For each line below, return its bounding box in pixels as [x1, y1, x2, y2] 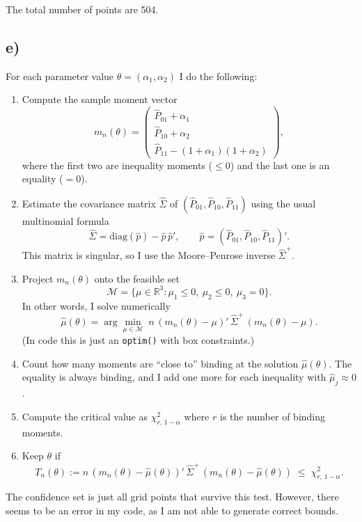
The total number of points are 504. [6, 2, 159, 16]
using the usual [251, 196, 316, 210]
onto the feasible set [94, 271, 180, 285]
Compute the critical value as [22, 409, 148, 423]
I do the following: [179, 68, 258, 83]
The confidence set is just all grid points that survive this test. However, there [6, 489, 339, 504]
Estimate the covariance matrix [22, 196, 156, 210]
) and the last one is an [230, 157, 330, 172]
